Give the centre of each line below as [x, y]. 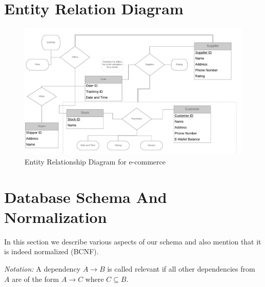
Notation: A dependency [43, 269]
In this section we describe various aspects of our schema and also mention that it [133, 241]
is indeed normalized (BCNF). [52, 251]
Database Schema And [86, 197]
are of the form [36, 279]
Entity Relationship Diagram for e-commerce [95, 161]
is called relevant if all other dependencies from [181, 269]
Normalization [56, 217]
